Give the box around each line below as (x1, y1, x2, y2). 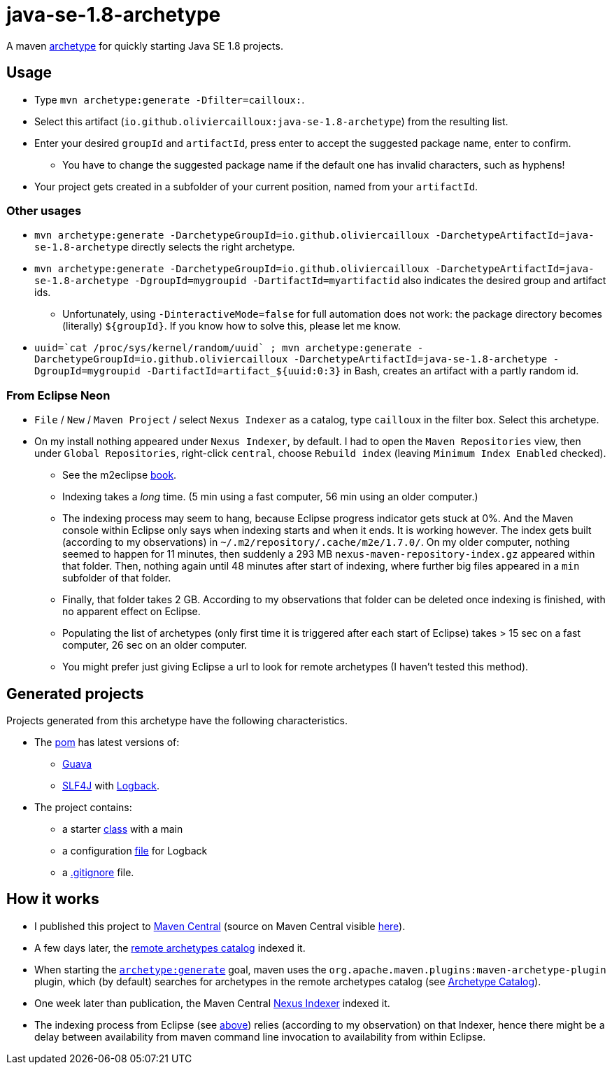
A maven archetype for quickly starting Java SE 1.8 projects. (6, 39, 283, 52)
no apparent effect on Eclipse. (62, 605, 201, 618)
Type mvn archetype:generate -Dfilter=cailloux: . (34, 93, 305, 106)
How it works (6, 890, 99, 908)
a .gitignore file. (62, 866, 134, 878)
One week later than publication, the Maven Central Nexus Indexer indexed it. (34, 997, 390, 1009)
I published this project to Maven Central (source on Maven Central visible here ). (34, 920, 406, 932)
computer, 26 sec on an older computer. (62, 639, 248, 652)
